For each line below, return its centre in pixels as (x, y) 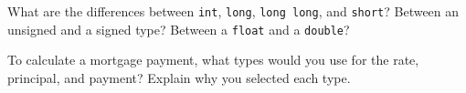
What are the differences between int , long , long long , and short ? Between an (233, 11)
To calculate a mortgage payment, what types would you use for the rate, (213, 60)
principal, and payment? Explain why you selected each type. (179, 77)
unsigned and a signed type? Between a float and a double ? (179, 29)
